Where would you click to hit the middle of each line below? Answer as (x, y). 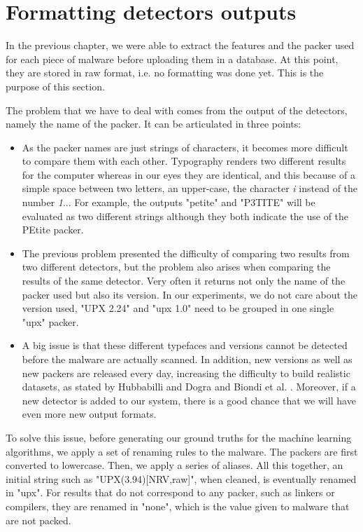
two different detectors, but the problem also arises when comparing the (176, 267)
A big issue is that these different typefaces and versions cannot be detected (185, 345)
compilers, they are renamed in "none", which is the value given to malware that (178, 506)
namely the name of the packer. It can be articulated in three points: (154, 124)
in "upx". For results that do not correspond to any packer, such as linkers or (170, 492)
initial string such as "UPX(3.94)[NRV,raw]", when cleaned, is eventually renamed (181, 478)
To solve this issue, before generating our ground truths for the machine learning (179, 437)
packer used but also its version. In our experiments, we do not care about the (190, 294)
